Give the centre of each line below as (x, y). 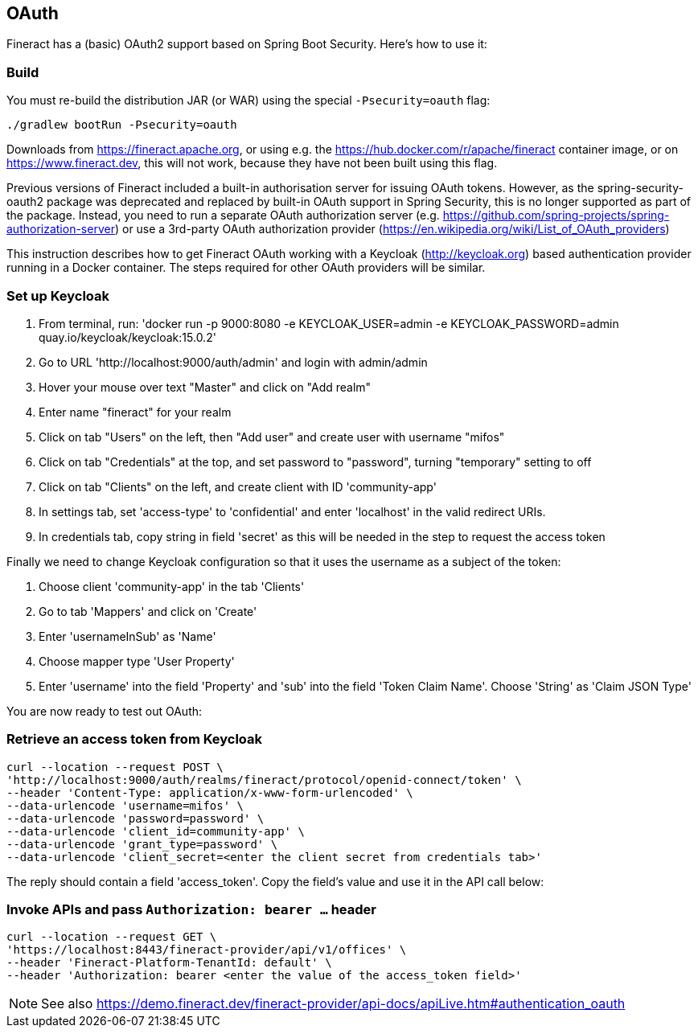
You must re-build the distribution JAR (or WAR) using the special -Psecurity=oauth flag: (248, 101)
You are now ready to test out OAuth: (105, 711)
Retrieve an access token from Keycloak (135, 739)
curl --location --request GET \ (112, 937)
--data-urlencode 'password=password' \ (135, 818)
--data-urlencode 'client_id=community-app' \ (156, 831)
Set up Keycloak (58, 295)
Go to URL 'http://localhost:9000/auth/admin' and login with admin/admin (233, 362)
